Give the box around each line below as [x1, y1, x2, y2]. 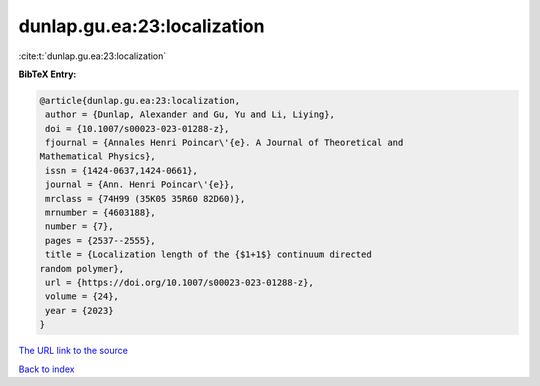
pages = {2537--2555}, [45, 235, 157, 246]
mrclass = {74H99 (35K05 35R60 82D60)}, [45, 193, 246, 204]
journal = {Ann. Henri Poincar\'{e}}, [45, 179, 235, 190]
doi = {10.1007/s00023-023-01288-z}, [45, 123, 230, 134]
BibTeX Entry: [18, 68, 77, 80]
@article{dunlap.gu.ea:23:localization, [39, 95, 240, 106]
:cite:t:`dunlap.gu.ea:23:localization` [18, 50, 167, 62]
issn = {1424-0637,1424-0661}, [45, 165, 199, 176]
